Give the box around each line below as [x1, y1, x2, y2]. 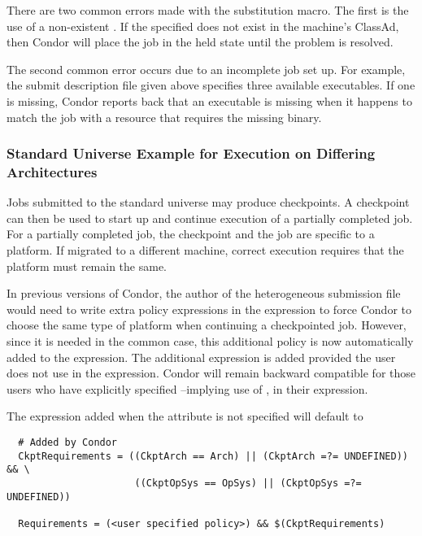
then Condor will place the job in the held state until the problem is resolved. [7, 33, 394, 50]
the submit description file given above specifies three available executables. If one [7, 76, 415, 94]
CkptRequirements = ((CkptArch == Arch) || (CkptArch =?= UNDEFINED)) [18, 450, 408, 462]
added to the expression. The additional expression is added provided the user [7, 348, 396, 365]
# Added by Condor [18, 437, 118, 449]
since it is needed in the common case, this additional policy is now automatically [7, 333, 414, 350]
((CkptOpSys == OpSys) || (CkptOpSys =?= [134, 477, 362, 489]
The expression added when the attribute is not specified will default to [7, 407, 363, 425]
